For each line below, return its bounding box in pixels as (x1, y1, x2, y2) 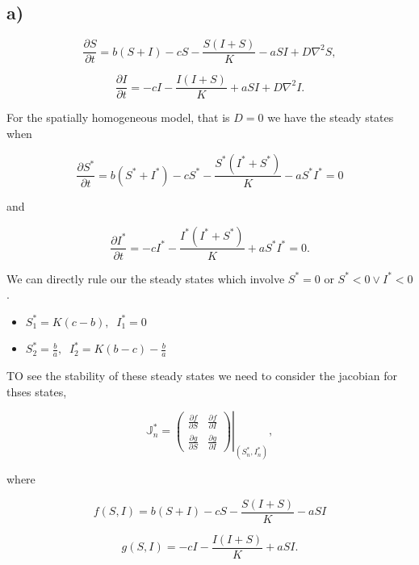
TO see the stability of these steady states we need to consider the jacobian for (6, 367, 397, 384)
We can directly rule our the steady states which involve (6, 270, 285, 287)
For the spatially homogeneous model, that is (6, 109, 230, 126)
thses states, (6, 383, 67, 400)
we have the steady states (267, 109, 394, 126)
